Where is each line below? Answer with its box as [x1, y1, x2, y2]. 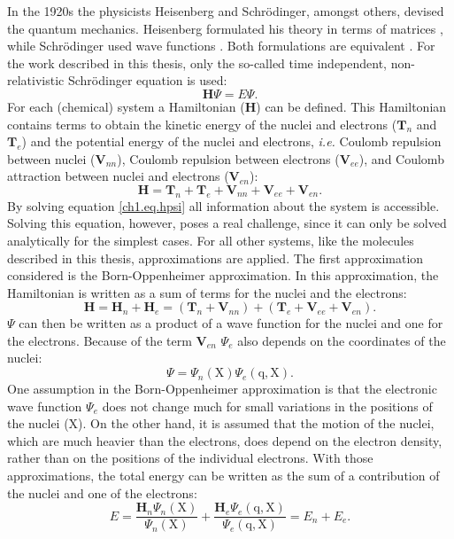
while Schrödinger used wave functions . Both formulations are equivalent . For [7, 36, 435, 55]
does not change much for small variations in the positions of [102, 396, 433, 415]
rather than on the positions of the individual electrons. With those [7, 449, 373, 467]
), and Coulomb [358, 149, 444, 168]
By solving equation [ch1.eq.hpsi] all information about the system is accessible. [7, 196, 440, 215]
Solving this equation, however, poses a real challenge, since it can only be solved [7, 214, 447, 232]
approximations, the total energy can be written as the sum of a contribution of [7, 466, 440, 485]
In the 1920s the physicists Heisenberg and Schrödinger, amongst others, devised [7, 2, 444, 20]
